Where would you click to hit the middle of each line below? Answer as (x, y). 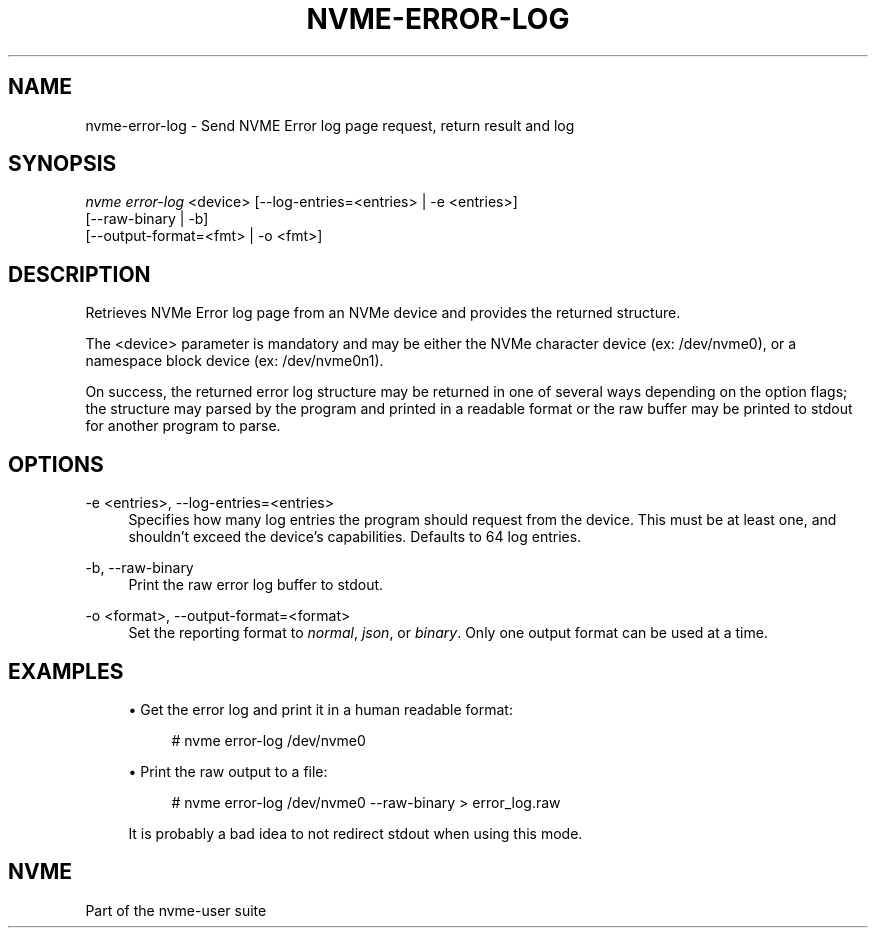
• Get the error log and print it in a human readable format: (320, 709)
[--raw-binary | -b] (147, 219)
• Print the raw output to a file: (228, 771)
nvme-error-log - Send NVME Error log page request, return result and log (330, 125)
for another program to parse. (183, 426)
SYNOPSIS (62, 164)
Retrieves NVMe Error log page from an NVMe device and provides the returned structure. (383, 313)
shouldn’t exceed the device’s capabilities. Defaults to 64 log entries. (355, 537)
